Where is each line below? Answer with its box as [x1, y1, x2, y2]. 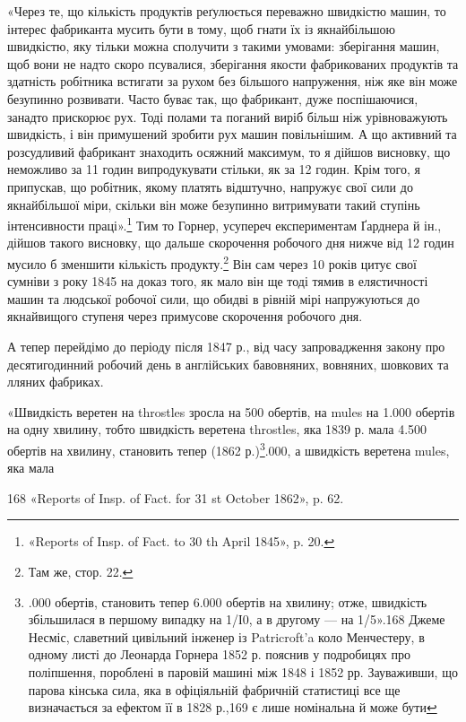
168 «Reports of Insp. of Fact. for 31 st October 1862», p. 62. [7, 488, 344, 507]
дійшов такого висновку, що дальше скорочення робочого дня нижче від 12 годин [7, 233, 454, 252]
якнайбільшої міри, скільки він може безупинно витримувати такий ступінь [7, 195, 420, 213]
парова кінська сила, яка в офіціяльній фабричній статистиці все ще [28, 680, 401, 699]
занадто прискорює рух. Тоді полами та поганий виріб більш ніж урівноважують [7, 107, 448, 126]
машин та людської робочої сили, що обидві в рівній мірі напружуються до [7, 289, 420, 308]
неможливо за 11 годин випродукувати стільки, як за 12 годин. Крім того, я [7, 160, 420, 178]
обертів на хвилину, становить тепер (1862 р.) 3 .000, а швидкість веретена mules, [7, 438, 450, 459]
